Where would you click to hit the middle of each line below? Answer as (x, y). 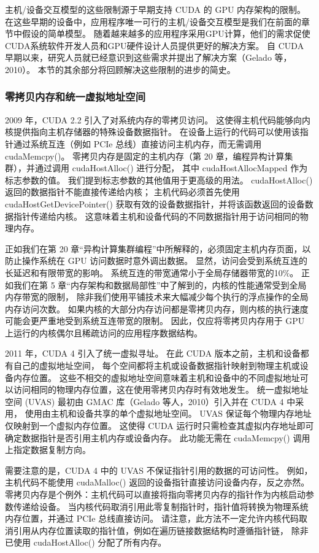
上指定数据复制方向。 (48, 450)
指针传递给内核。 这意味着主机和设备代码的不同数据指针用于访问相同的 (156, 216)
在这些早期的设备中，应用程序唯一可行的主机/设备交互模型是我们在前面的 (153, 21)
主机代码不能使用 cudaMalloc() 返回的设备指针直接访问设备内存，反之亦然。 (157, 482)
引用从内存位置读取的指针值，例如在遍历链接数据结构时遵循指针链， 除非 (161, 530)
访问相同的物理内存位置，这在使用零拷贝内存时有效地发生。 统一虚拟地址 (161, 389)
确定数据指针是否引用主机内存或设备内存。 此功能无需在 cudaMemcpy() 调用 (158, 437)
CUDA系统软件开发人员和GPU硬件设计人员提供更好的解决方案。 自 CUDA (155, 45)
